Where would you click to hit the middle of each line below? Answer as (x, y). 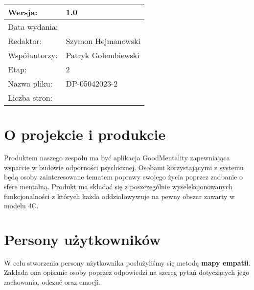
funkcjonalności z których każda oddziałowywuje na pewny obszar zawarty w (119, 196)
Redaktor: (25, 41)
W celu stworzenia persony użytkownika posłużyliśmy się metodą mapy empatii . (127, 262)
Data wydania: (33, 27)
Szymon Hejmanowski (103, 41)
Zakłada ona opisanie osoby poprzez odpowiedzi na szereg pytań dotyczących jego (127, 272)
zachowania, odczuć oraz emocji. (52, 282)
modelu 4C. (21, 206)
